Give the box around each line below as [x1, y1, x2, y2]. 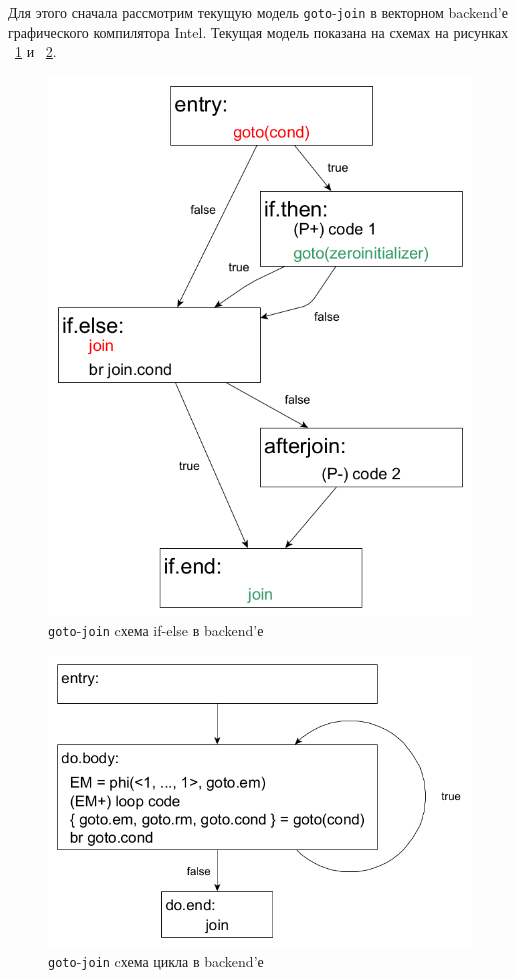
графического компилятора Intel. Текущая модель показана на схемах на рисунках [8, 21, 509, 42]
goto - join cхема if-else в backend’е [48, 620, 264, 641]
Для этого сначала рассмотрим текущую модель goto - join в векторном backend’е [8, 2, 508, 22]
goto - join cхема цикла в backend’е [48, 950, 264, 971]
